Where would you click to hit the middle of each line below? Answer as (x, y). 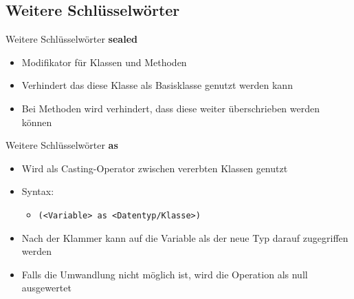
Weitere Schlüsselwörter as (62, 145)
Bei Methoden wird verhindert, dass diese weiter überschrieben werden (171, 108)
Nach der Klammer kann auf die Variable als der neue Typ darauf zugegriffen (185, 237)
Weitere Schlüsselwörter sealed (71, 39)
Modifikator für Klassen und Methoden (104, 62)
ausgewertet (46, 288)
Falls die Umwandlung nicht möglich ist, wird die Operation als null (165, 274)
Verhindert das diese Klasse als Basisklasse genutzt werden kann (157, 85)
